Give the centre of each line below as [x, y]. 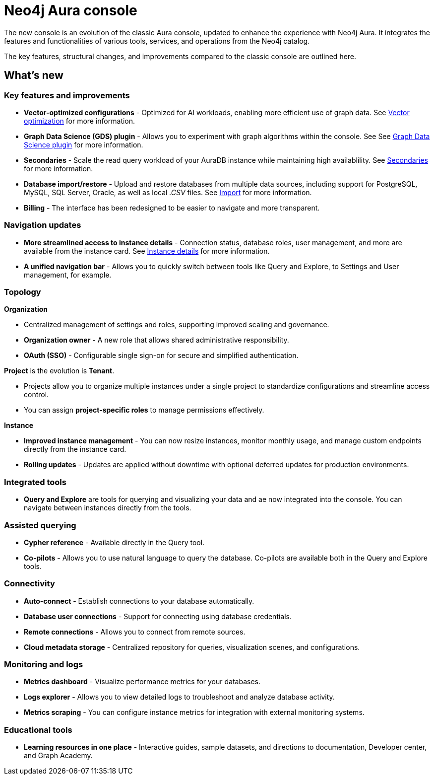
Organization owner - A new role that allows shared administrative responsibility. [156, 340]
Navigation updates [43, 225]
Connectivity [30, 584]
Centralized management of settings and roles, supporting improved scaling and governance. [177, 325]
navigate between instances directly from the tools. [108, 508]
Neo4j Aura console [71, 10]
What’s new [34, 75]
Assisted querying [40, 525]
